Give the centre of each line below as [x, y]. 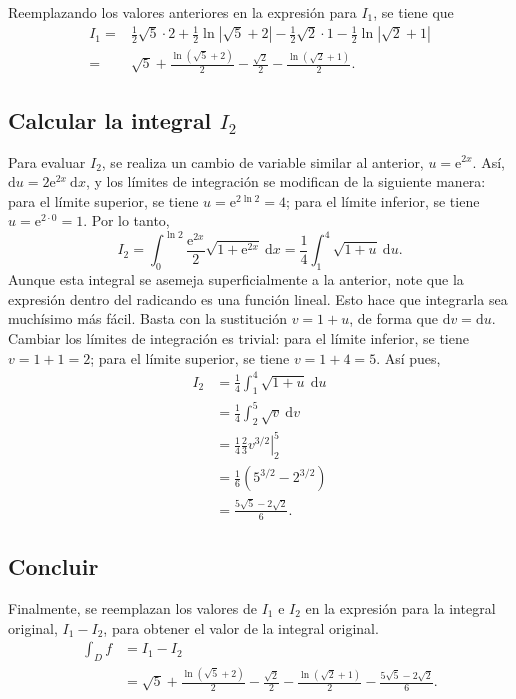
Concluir [53, 566]
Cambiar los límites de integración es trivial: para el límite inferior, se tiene [238, 337]
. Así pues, [408, 357]
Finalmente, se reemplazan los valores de [132, 607]
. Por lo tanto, [126, 220]
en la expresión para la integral [400, 607]
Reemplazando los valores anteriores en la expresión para [182, 12]
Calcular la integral [110, 119]
